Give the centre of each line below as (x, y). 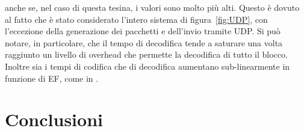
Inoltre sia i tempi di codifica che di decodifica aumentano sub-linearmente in (147, 66)
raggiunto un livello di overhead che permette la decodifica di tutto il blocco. (146, 54)
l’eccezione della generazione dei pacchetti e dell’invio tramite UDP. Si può (143, 31)
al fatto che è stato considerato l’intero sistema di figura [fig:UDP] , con (136, 19)
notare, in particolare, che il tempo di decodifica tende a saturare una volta (144, 42)
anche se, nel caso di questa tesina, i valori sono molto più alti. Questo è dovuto (152, 7)
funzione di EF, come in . (52, 78)
